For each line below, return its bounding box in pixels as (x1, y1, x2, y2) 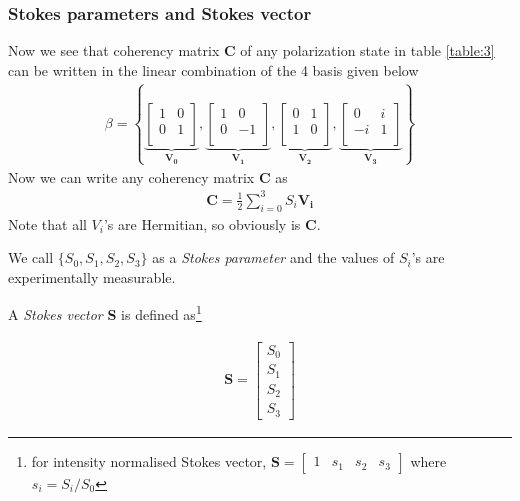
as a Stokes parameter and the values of (152, 247, 395, 268)
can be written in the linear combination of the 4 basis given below (8, 59, 419, 80)
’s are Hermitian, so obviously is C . (103, 213, 321, 234)
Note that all (8, 213, 87, 234)
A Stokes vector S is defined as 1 (8, 301, 202, 324)
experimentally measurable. (8, 266, 176, 287)
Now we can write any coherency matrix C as (8, 166, 288, 187)
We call (8, 247, 54, 268)
